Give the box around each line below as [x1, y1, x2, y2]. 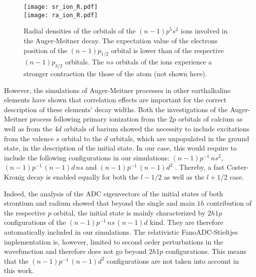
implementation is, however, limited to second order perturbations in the [4, 236, 224, 246]
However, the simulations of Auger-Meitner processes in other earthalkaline [4, 85, 231, 95]
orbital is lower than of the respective [111, 45, 224, 55]
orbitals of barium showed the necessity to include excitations [64, 123, 250, 134]
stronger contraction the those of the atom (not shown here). [24, 68, 207, 79]
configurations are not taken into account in [106, 255, 239, 266]
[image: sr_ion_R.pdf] [24, 3, 98, 10]
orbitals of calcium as [178, 114, 243, 124]
